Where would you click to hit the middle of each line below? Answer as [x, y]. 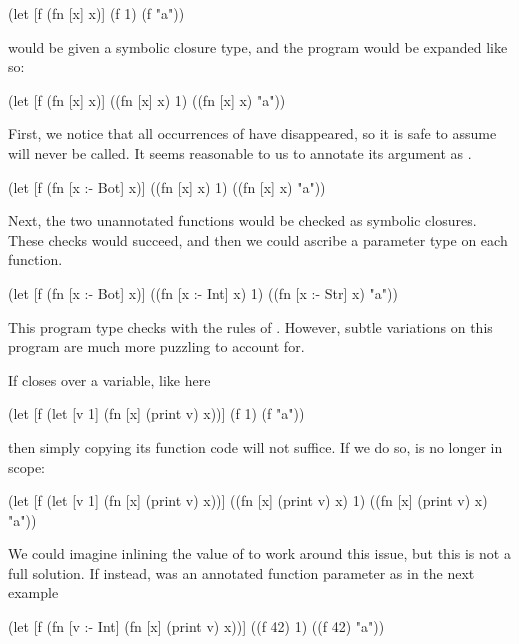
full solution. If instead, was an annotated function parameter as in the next [241, 572]
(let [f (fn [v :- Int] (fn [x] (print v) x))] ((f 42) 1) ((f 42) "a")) [196, 626]
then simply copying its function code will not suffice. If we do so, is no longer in [255, 446]
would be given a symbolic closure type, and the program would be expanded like [258, 46]
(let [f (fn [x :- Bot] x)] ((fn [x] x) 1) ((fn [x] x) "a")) [167, 186]
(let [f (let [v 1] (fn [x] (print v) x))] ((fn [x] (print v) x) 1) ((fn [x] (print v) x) [248, 500]
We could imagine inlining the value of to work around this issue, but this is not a [259, 553]
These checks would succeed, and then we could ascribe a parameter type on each [258, 239]
